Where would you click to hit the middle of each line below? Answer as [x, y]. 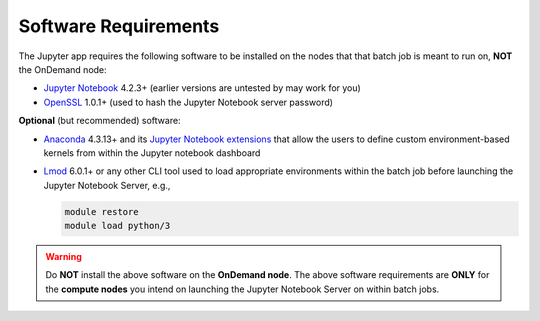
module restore [101, 211]
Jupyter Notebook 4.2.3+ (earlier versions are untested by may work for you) [202, 88]
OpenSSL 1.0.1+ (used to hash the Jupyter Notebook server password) [188, 102]
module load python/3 [117, 226]
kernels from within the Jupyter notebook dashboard [152, 152]
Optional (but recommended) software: [99, 121]
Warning [63, 257]
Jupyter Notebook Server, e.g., [107, 185]
